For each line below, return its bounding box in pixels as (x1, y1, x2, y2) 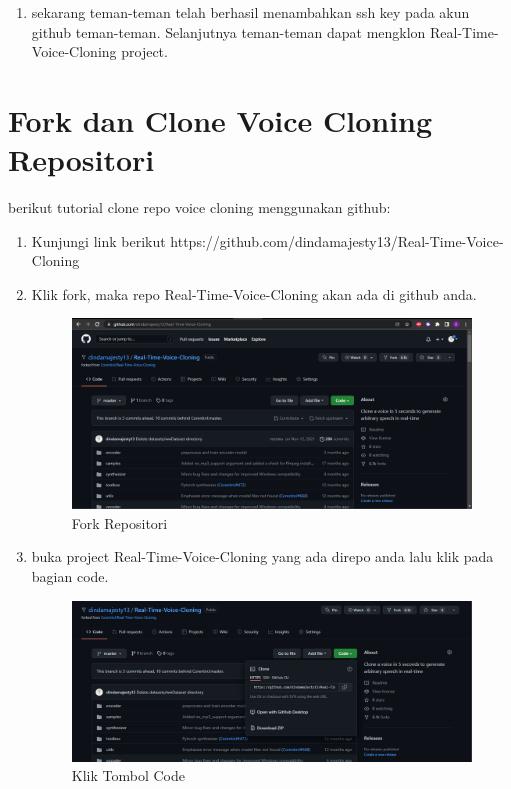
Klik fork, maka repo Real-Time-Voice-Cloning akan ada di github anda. (31, 283, 477, 304)
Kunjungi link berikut (31, 230, 166, 251)
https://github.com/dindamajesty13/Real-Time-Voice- (170, 230, 504, 251)
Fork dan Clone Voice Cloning (8, 99, 433, 140)
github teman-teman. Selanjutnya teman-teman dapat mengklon (31, 21, 426, 42)
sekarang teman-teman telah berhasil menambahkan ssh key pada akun (31, 2, 470, 22)
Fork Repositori (71, 512, 168, 533)
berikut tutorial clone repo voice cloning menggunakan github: (8, 197, 391, 218)
